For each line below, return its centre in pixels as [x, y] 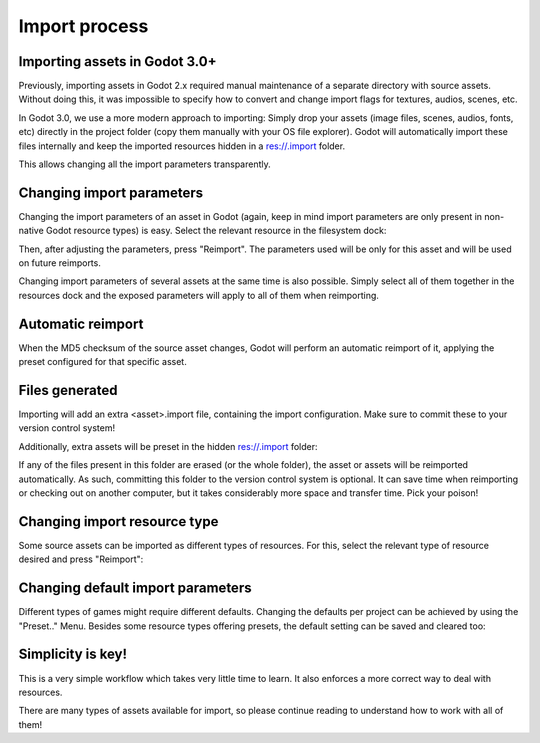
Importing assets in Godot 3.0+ [117, 61]
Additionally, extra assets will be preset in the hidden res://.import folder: [168, 446]
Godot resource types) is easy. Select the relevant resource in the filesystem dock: [216, 231]
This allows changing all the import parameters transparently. [145, 164]
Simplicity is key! [73, 654]
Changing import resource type [118, 521]
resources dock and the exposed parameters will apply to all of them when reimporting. [199, 295]
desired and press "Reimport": [81, 559]
